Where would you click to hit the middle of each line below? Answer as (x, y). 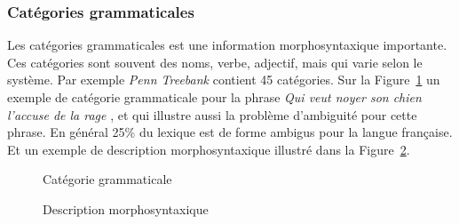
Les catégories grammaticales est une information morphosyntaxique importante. (227, 45)
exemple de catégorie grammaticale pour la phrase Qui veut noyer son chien (214, 97)
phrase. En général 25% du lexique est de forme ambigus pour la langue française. (230, 132)
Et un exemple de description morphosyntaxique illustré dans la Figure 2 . (209, 149)
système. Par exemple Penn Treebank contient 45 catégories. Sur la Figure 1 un (224, 80)
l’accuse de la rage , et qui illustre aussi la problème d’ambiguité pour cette (212, 114)
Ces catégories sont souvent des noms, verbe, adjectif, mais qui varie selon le (215, 62)
